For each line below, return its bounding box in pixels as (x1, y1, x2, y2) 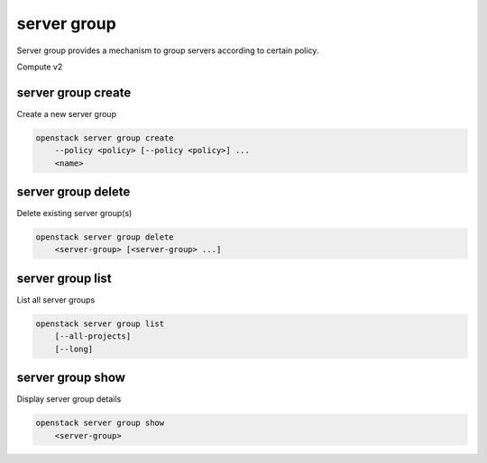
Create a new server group (16, 108, 117, 119)
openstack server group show (35, 418, 165, 428)
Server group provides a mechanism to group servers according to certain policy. (16, 45, 319, 56)
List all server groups (16, 294, 96, 305)
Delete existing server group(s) (16, 208, 133, 219)
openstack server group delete (35, 232, 175, 242)
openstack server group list (35, 318, 165, 329)
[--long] (54, 343, 94, 354)
